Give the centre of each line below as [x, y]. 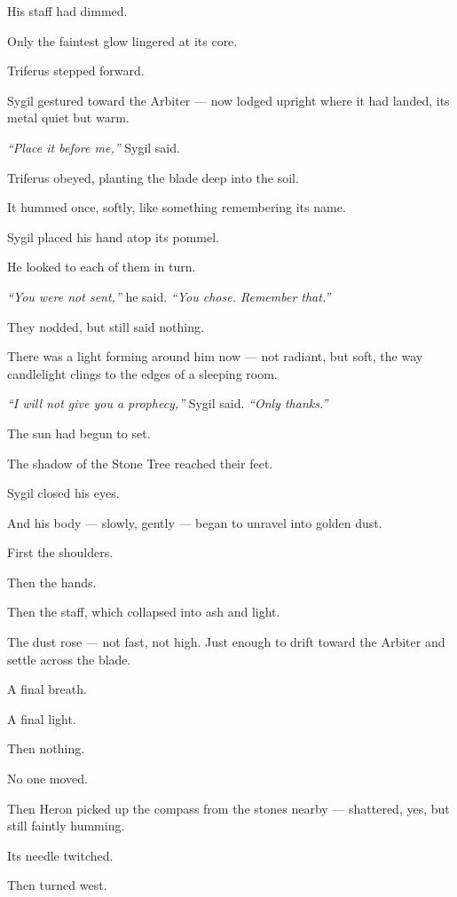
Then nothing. [46, 748]
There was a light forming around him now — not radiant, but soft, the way [215, 356]
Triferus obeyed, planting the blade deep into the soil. [153, 177]
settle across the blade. [69, 659]
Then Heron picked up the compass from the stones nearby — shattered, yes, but [228, 808]
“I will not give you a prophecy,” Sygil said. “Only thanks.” [168, 403]
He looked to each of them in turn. [102, 267]
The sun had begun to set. [79, 433]
